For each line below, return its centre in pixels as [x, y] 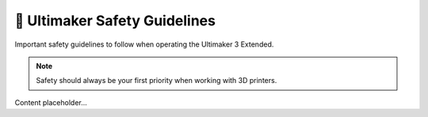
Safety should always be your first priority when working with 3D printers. [157, 81]
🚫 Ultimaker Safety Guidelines [115, 21]
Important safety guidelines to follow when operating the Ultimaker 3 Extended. [144, 44]
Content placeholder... [51, 102]
